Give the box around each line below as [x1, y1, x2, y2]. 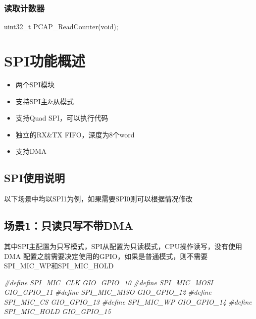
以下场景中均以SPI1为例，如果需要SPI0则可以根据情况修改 [4, 193, 193, 204]
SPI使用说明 [4, 170, 65, 186]
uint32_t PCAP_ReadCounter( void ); [4, 21, 118, 32]
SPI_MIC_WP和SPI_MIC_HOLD [4, 260, 114, 271]
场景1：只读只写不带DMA [4, 218, 133, 233]
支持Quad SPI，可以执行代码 [15, 113, 108, 123]
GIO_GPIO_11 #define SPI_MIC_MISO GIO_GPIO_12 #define [4, 287, 212, 297]
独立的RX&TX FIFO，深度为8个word [15, 129, 135, 139]
